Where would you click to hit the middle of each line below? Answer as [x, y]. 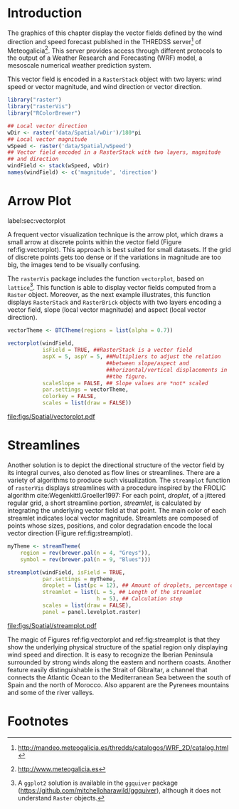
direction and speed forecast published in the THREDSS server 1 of [104, 41]
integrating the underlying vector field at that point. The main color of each [117, 511]
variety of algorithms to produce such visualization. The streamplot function [119, 480]
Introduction [45, 13]
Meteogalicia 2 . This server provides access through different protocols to [115, 50]
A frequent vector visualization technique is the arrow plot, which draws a [116, 234]
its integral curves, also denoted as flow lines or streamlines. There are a [114, 473]
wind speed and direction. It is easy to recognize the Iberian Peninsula [110, 654]
